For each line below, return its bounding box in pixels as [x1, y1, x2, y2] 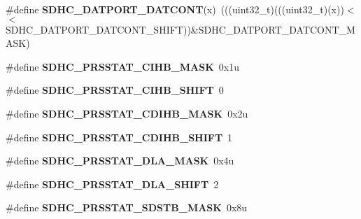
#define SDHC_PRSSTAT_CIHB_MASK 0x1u [6, 59, 239, 73]
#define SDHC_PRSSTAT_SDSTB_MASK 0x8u [6, 200, 248, 215]
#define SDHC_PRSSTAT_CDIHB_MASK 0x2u [6, 106, 248, 120]
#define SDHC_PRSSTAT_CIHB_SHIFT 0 [6, 83, 224, 97]
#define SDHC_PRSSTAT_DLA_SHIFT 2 [6, 176, 219, 191]
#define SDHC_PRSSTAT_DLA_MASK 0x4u [6, 153, 234, 168]
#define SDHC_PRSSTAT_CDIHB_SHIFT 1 [6, 129, 233, 144]
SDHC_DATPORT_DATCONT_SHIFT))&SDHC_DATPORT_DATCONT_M [6, 22, 355, 36]
